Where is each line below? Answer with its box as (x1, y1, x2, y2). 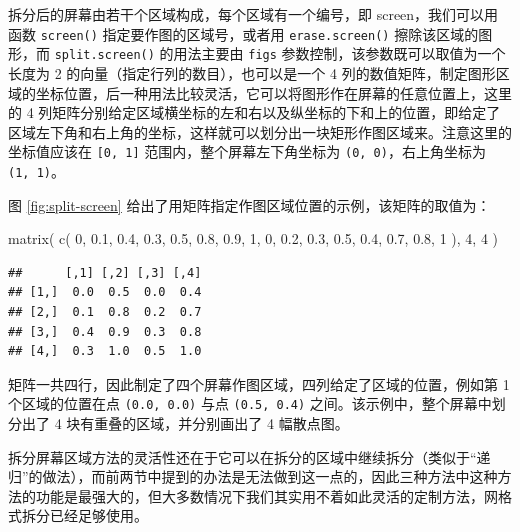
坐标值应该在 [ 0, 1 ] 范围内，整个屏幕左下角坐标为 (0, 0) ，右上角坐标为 (8, 141, 486, 162)
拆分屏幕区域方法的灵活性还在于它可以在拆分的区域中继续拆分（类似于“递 (8, 446, 491, 467)
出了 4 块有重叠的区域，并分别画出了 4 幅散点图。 (21, 413, 349, 433)
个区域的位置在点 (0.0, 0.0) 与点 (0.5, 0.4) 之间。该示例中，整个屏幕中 (8, 393, 492, 414)
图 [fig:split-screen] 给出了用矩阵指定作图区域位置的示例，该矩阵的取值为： (8, 194, 491, 215)
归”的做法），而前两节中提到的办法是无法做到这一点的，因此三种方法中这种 (8, 466, 498, 487)
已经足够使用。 (49, 505, 148, 526)
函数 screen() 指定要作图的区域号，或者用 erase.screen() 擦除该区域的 (8, 23, 479, 44)
